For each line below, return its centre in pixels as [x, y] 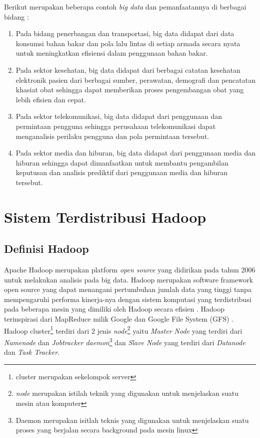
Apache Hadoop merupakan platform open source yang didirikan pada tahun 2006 [130, 270]
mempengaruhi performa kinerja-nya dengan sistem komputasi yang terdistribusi [128, 299]
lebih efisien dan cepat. [51, 99]
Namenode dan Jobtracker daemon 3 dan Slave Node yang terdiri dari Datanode [125, 341]
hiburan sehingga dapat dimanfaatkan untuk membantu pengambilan [122, 162]
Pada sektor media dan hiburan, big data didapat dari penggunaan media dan [136, 153]
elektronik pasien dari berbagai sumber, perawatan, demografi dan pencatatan [135, 80]
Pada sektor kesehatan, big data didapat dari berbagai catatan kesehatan [128, 69]
